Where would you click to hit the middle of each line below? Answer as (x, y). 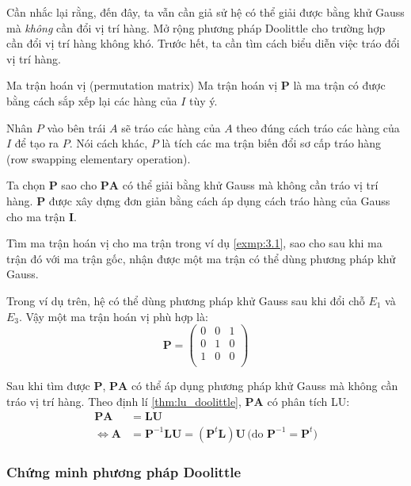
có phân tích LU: (308, 401)
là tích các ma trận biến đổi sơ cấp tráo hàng (272, 143)
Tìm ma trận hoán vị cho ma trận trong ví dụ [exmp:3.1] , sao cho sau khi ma (194, 243)
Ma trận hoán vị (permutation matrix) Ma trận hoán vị (142, 85)
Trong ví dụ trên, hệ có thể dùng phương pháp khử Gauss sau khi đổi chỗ (186, 300)
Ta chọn (26, 185)
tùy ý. (204, 100)
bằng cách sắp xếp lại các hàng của (92, 100)
